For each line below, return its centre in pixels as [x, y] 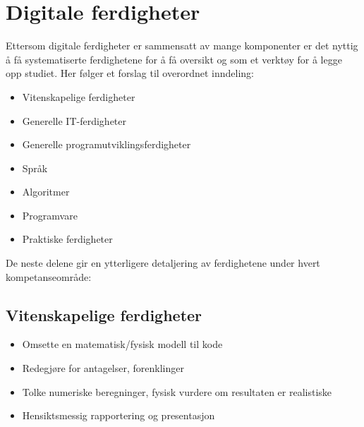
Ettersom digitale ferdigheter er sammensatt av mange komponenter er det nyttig [182, 46]
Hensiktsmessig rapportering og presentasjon [119, 415]
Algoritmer [46, 192]
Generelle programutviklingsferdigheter [107, 144]
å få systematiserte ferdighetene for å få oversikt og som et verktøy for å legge [174, 59]
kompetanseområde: [49, 276]
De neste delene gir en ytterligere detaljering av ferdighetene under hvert [163, 263]
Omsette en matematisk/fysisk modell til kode [122, 344]
